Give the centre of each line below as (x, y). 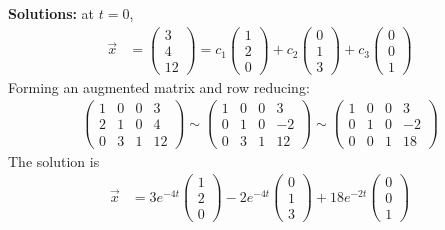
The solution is (54, 160)
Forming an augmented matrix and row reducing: (159, 86)
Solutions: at (51, 13)
